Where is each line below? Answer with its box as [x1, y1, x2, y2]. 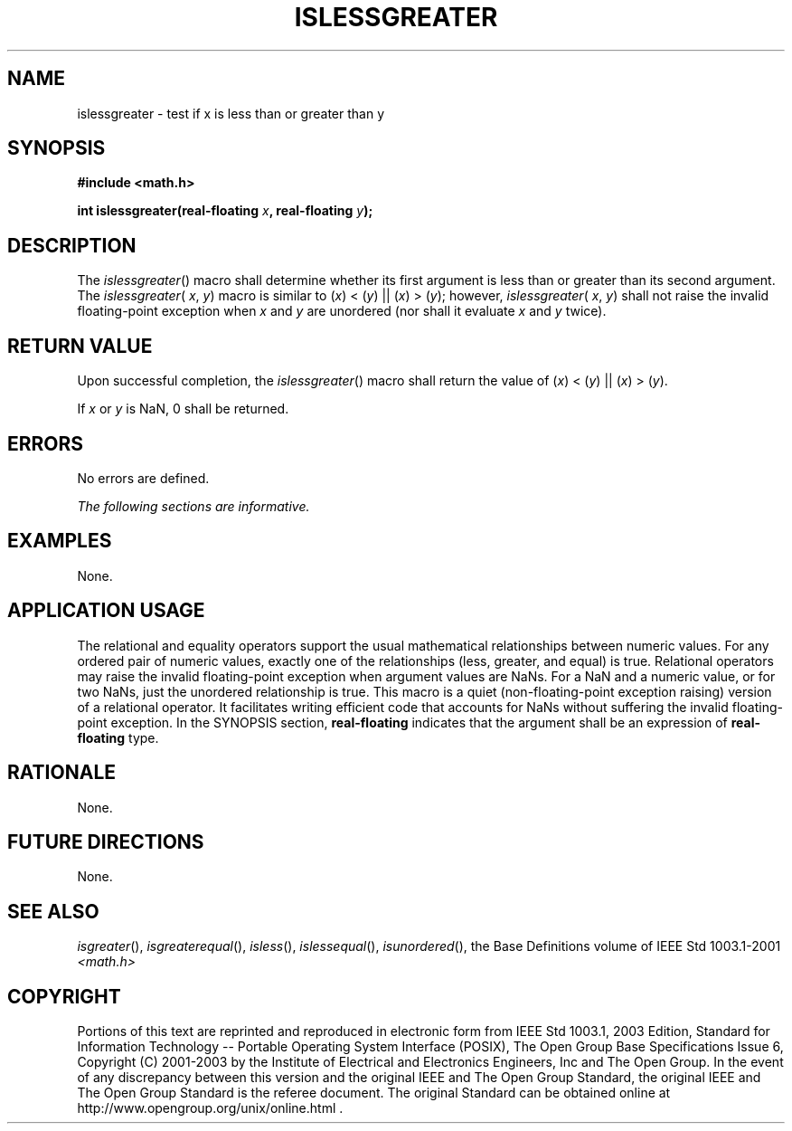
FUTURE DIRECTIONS [7, 830, 204, 853]
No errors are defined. [77, 470, 210, 486]
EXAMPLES [7, 529, 112, 553]
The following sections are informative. [77, 498, 310, 514]
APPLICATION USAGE [7, 599, 205, 623]
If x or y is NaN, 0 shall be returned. [77, 401, 289, 417]
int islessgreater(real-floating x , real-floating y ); [77, 203, 373, 219]
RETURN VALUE [7, 334, 153, 357]
